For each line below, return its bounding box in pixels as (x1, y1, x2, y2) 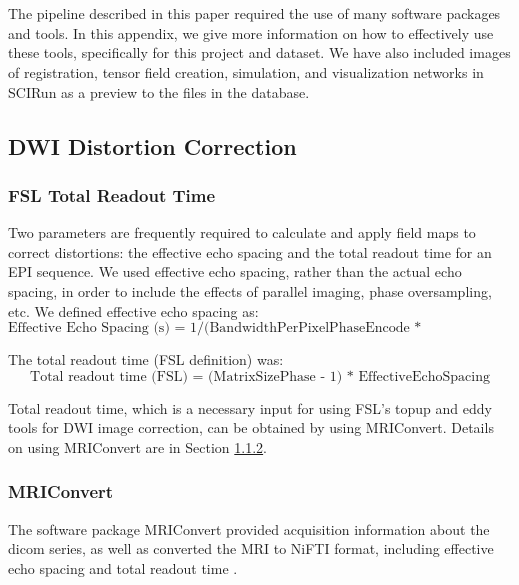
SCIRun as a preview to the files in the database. (8, 81, 310, 102)
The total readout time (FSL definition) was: (8, 349, 284, 370)
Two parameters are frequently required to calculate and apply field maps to (8, 222, 476, 243)
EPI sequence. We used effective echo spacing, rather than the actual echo (8, 261, 462, 282)
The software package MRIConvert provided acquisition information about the (8, 518, 490, 539)
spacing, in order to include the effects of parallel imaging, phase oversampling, (8, 280, 492, 301)
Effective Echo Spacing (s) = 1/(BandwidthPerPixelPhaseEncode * (8, 321, 422, 336)
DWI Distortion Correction (8, 130, 297, 161)
